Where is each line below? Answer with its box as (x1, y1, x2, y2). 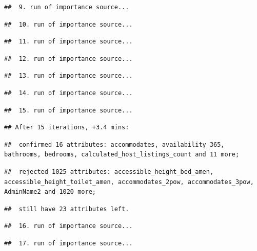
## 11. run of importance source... (4, 38, 133, 45)
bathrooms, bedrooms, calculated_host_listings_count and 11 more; (4, 151, 240, 158)
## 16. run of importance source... (4, 222, 133, 230)
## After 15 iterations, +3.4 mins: (4, 124, 129, 131)
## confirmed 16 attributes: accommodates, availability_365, (4, 141, 225, 148)
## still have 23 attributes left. (4, 205, 129, 213)
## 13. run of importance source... (4, 72, 133, 80)
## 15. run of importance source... (4, 106, 133, 114)
